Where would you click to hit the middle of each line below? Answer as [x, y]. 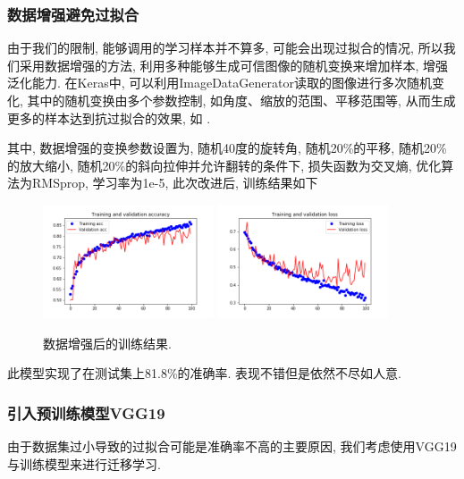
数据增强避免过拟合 [73, 14]
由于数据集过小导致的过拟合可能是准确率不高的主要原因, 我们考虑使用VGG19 [232, 446]
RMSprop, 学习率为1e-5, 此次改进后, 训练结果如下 [175, 183]
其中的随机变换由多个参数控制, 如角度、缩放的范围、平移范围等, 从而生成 [241, 100]
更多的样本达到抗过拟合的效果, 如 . [109, 118]
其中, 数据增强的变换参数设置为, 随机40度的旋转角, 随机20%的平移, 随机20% [227, 148]
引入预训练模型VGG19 [86, 412]
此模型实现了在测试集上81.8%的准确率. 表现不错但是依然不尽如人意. [204, 373]
